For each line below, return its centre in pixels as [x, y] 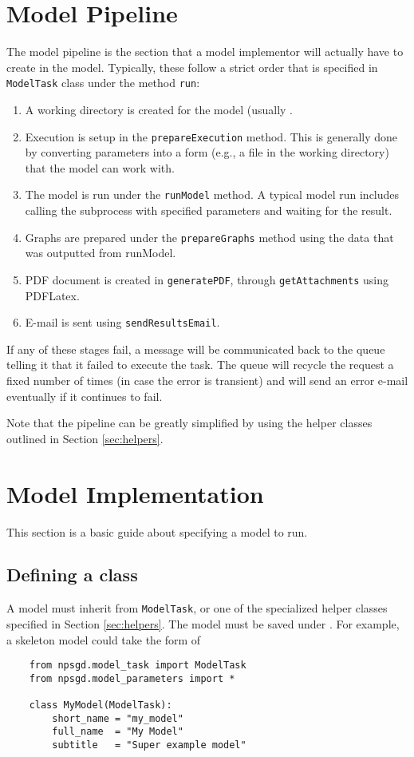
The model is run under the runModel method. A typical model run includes [212, 194]
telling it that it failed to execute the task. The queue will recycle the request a [200, 365]
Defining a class [72, 575]
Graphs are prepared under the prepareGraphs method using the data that [209, 237]
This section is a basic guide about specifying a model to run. [157, 531]
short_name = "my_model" [118, 718]
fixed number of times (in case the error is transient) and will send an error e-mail [207, 380]
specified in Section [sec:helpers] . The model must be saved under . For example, [203, 623]
